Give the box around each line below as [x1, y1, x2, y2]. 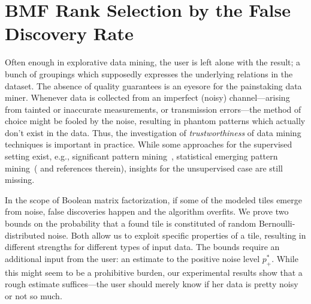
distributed [5, 228, 46, 241]
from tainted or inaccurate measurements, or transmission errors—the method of [5, 103, 301, 115]
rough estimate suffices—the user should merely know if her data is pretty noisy [5, 278, 298, 290]
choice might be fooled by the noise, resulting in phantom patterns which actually [5, 115, 306, 127]
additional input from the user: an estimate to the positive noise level [5, 252, 260, 264]
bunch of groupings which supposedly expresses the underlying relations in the [5, 67, 293, 80]
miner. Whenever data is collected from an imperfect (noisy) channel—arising [5, 91, 290, 104]
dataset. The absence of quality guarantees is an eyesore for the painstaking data [5, 79, 302, 92]
